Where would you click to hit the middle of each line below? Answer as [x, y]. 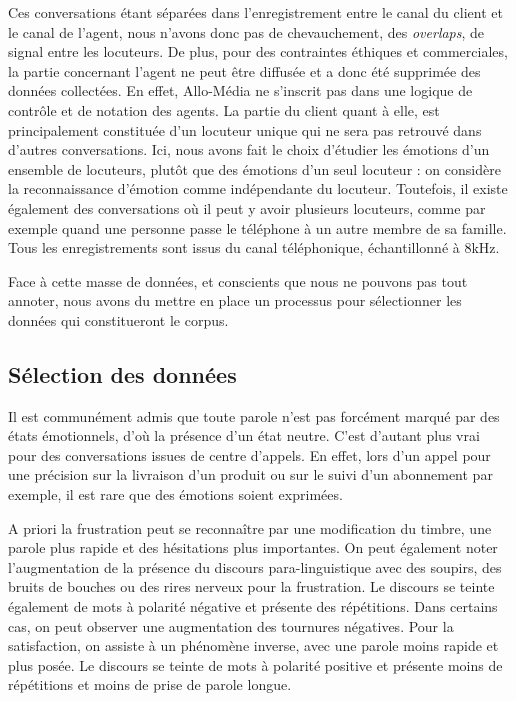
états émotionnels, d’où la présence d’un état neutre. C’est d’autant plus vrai [244, 435]
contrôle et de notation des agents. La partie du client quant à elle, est [224, 109]
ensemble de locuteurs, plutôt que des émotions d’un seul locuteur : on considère [254, 168]
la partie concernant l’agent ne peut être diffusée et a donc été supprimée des [244, 70]
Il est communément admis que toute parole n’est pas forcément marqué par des [254, 415]
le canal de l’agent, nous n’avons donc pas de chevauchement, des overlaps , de [246, 31]
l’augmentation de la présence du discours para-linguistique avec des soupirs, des [255, 566]
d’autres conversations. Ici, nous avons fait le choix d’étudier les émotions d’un [249, 149]
